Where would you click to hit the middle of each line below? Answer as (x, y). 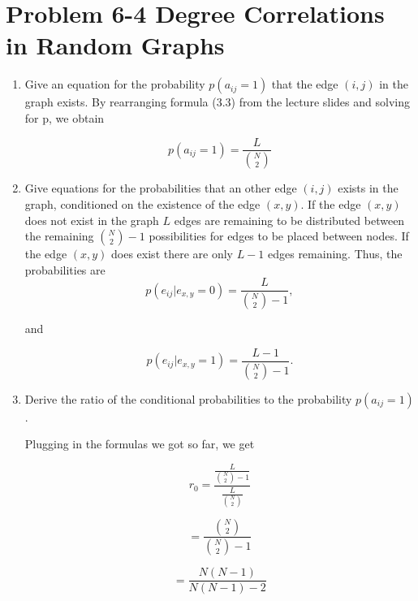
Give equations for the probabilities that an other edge (161, 188)
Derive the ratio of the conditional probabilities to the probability (188, 398)
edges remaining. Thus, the (335, 254)
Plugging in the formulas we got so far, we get (140, 444)
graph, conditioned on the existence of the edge (142, 204)
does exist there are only (172, 254)
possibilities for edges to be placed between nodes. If (279, 236)
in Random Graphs (115, 45)
